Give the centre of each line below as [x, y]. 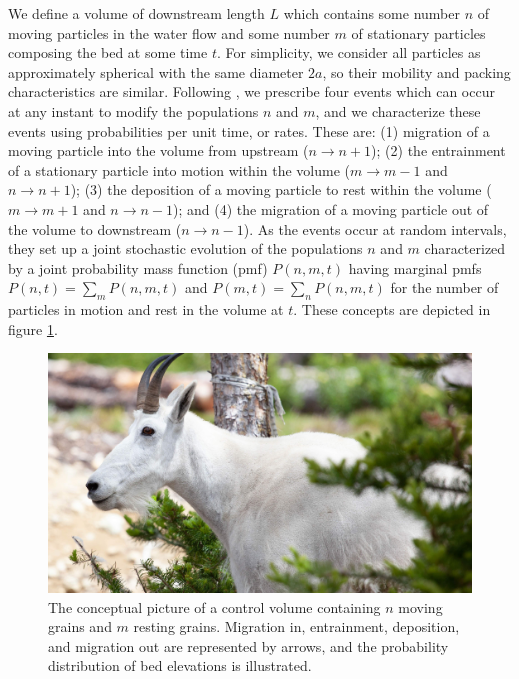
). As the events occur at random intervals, [375, 228]
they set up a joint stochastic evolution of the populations [185, 248]
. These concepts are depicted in [392, 309]
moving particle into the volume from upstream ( [158, 150]
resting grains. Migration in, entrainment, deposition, [296, 626]
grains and [80, 626]
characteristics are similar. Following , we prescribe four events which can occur [251, 91]
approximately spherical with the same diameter [156, 71]
